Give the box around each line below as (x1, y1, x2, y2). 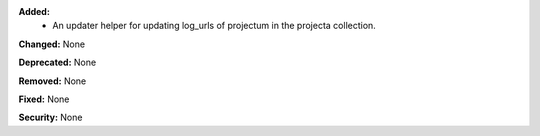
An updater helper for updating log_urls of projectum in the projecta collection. (52, 20, 377, 32)
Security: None (18, 111, 83, 124)
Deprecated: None (18, 56, 97, 69)
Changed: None (18, 38, 85, 50)
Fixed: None (18, 93, 70, 105)
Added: (18, 6, 50, 17)
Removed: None (18, 75, 87, 87)
